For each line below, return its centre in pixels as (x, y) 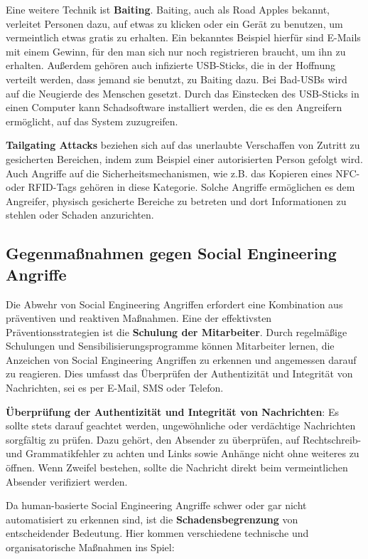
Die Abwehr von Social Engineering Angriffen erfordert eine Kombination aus (174, 304)
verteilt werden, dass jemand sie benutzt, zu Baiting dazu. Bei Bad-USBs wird (177, 79)
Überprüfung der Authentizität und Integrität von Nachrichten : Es (172, 411)
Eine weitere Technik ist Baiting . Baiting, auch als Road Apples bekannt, (168, 9)
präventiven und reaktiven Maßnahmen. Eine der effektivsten (139, 318)
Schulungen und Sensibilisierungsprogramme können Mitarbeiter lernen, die (170, 346)
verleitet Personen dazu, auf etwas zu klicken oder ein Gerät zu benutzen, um (174, 23)
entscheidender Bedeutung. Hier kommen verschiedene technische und (157, 533)
